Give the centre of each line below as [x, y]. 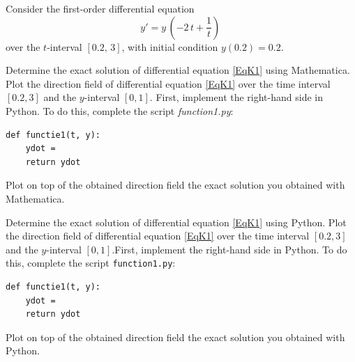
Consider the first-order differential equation [100, 8]
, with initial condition [170, 46]
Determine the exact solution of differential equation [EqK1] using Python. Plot [176, 222]
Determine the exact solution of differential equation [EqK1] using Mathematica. [178, 70]
